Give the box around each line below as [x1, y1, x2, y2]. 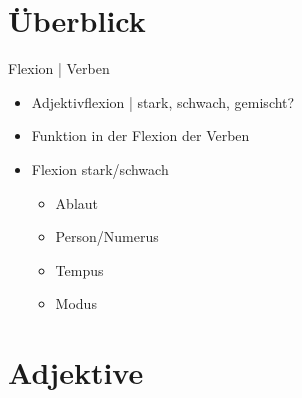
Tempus [55, 259, 104, 280]
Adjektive [8, 352, 144, 393]
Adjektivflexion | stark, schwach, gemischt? [31, 91, 295, 112]
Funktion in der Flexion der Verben [31, 125, 250, 146]
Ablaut [55, 192, 98, 213]
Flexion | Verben [8, 58, 110, 79]
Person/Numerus [55, 226, 159, 247]
